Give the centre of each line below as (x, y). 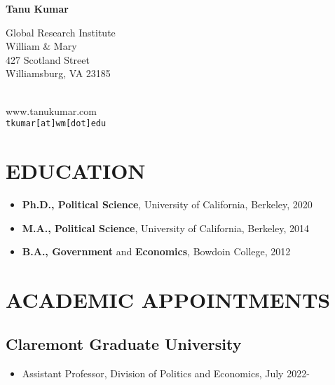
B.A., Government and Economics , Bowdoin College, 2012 (156, 251)
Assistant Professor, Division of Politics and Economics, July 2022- (166, 373)
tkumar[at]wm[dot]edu (56, 124)
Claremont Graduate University (124, 344)
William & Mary (41, 46)
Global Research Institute (61, 32)
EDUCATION (76, 170)
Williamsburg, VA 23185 (58, 73)
